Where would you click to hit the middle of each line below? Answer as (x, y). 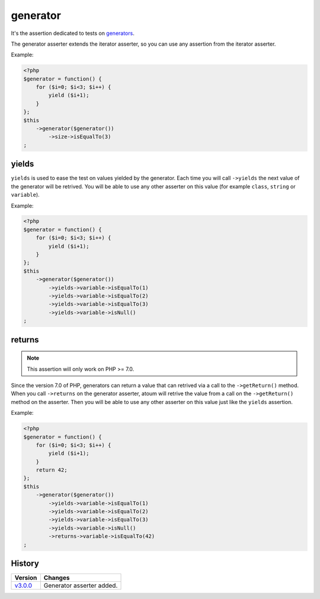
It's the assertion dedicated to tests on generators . (73, 33)
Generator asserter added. (81, 585)
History (25, 563)
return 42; (52, 470)
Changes (57, 578)
